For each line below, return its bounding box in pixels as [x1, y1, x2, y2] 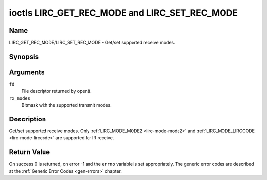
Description [9, 115, 46, 123]
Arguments [9, 68, 45, 76]
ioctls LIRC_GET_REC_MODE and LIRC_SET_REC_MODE [9, 7, 238, 18]
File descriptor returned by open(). [21, 88, 92, 94]
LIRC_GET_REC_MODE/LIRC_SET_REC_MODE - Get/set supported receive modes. [9, 40, 175, 46]
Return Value [9, 148, 50, 156]
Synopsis [9, 52, 39, 60]
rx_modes [9, 95, 31, 101]
